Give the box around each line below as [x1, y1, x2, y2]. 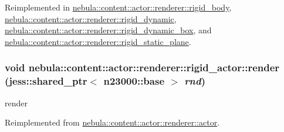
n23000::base [103, 74, 165, 88]
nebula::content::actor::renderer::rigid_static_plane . [5, 35, 191, 47]
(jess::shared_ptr [5, 74, 87, 88]
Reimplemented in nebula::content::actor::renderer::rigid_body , [5, 1, 232, 13]
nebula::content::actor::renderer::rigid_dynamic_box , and [5, 24, 212, 36]
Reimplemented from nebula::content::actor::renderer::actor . [5, 116, 220, 128]
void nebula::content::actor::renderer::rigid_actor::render [5, 60, 280, 75]
